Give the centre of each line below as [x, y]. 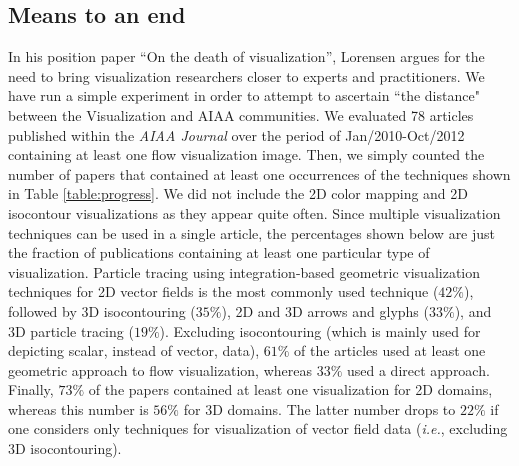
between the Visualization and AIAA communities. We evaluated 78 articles [241, 114]
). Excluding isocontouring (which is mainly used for [320, 330]
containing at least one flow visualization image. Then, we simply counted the [246, 154]
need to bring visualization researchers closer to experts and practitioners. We [246, 75]
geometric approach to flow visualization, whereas [160, 369]
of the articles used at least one [390, 350]
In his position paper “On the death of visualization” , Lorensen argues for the [246, 56]
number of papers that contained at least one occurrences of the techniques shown [259, 173]
